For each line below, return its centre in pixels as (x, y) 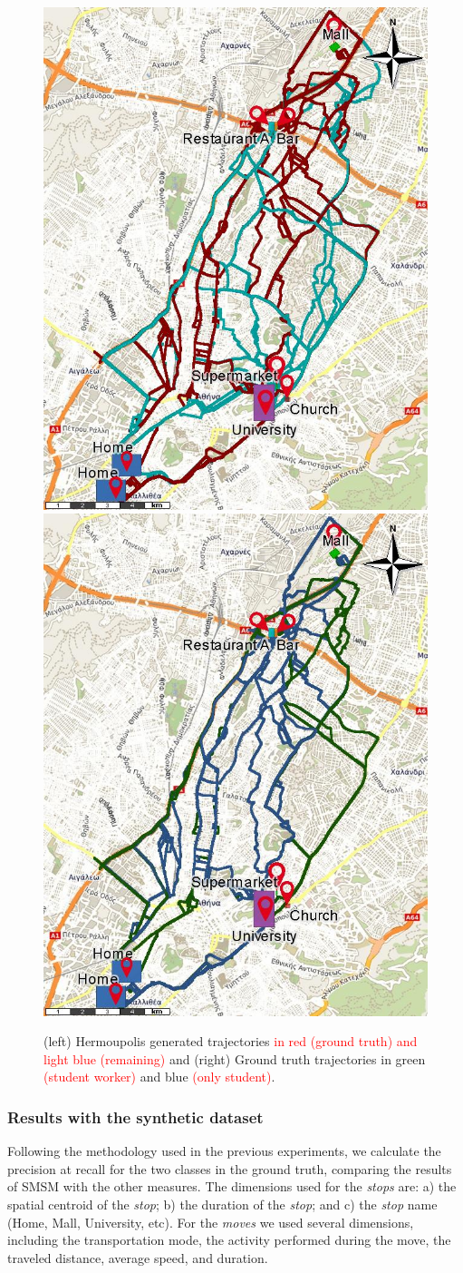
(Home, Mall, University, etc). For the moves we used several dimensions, (211, 1222)
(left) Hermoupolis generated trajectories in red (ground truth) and (231, 1041)
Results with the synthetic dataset (135, 1116)
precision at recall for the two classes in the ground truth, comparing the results (230, 1168)
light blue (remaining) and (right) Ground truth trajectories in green (235, 1058)
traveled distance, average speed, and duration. (138, 1257)
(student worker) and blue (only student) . (159, 1077)
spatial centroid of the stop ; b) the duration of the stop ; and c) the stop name (222, 1204)
